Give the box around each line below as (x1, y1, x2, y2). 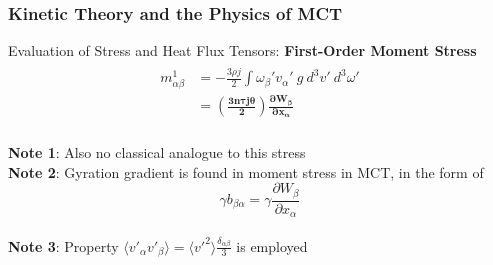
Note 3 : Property (8, 235, 119, 256)
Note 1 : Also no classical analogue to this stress (8, 141, 306, 162)
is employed (236, 235, 308, 256)
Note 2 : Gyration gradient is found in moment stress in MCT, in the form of (8, 161, 484, 182)
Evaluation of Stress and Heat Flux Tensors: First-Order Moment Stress (8, 40, 477, 61)
